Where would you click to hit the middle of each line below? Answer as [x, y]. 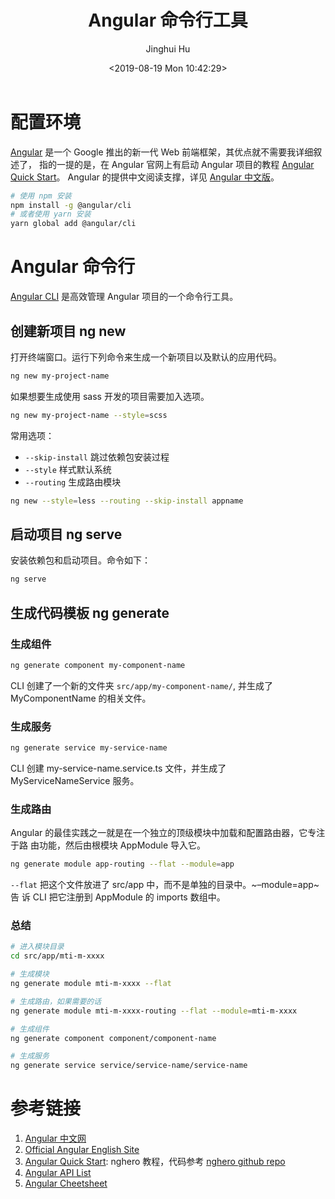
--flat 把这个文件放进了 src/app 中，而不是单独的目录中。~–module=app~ [165, 885]
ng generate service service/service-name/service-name [129, 1066]
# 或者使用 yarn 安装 [51, 214]
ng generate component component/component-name [113, 1038]
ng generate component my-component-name [98, 665]
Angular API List [58, 1173]
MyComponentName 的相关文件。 [81, 698]
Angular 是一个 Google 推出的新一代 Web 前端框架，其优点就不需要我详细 [162, 152]
